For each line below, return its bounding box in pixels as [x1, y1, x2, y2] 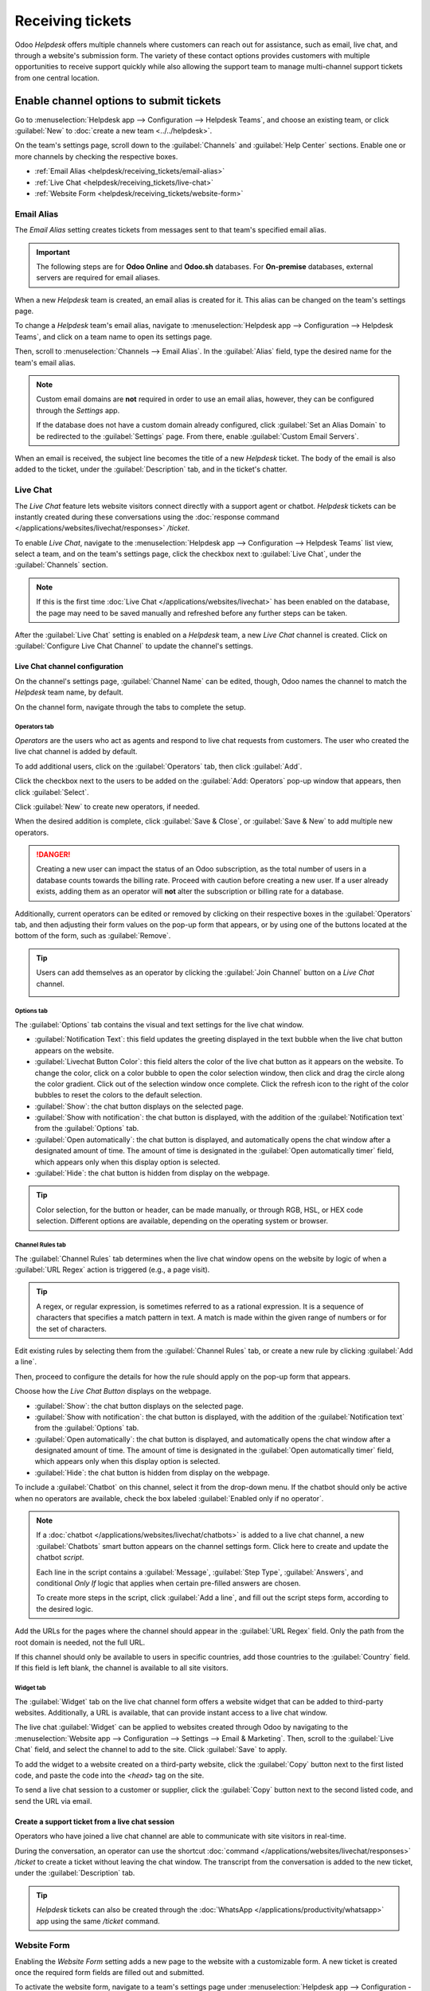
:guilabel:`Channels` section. [14, 560, 108, 569]
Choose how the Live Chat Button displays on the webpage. [14, 1387, 212, 1396]
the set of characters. [36, 1324, 107, 1333]
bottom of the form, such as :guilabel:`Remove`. [14, 931, 171, 941]
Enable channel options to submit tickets [14, 94, 221, 108]
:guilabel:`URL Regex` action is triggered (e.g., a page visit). [14, 1265, 210, 1274]
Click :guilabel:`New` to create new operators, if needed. [14, 801, 201, 812]
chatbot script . [36, 1553, 84, 1563]
